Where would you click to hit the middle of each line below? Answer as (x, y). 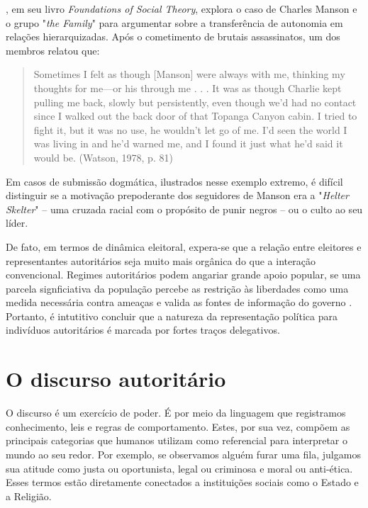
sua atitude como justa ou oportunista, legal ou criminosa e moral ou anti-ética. (179, 468)
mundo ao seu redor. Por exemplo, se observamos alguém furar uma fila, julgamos (183, 454)
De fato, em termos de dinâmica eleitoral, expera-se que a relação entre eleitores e (184, 246)
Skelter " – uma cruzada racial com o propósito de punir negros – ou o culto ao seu (184, 209)
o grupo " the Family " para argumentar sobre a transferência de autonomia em (174, 22)
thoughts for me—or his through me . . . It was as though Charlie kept (188, 88)
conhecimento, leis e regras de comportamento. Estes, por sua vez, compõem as (178, 426)
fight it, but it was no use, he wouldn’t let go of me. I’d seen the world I (190, 129)
